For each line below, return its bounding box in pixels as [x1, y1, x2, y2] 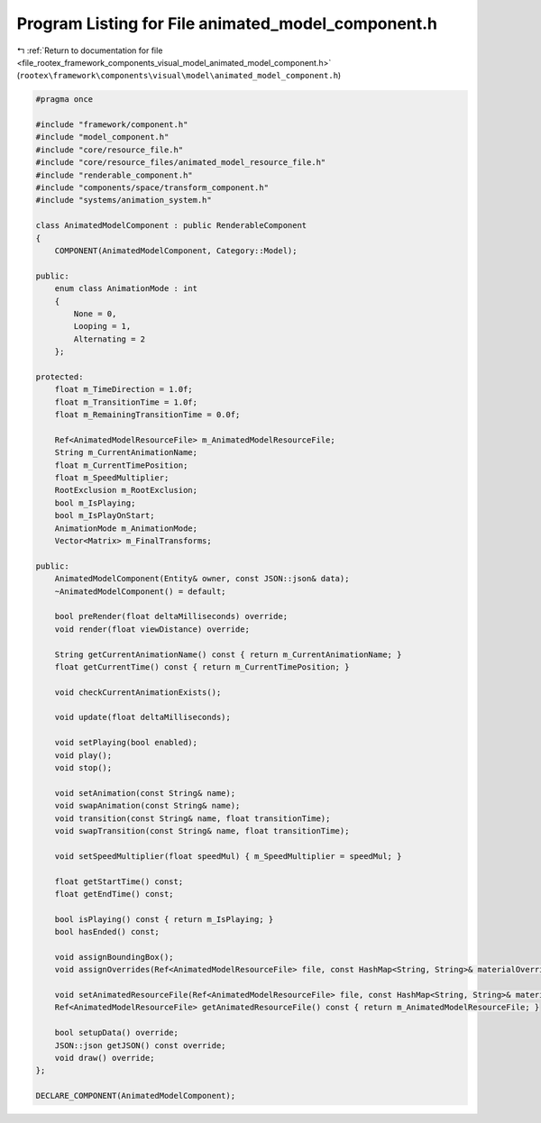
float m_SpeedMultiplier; [54, 473, 170, 483]
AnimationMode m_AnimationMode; [54, 523, 198, 534]
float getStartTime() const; [54, 876, 184, 887]
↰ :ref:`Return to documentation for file [16, 45, 163, 56]
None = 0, [73, 308, 117, 319]
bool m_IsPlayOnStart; [54, 510, 155, 521]
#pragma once [35, 95, 94, 105]
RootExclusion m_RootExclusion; [54, 485, 198, 496]
